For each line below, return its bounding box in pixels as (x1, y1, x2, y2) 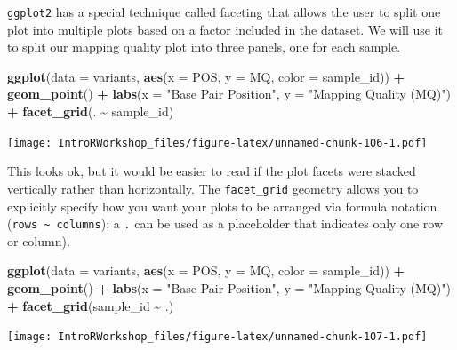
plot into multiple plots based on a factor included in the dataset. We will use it (7, 20, 443, 38)
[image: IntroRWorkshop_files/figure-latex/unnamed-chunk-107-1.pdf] (7, 330, 428, 344)
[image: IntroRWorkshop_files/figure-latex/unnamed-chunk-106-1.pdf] (7, 136, 428, 149)
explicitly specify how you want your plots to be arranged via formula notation (7, 196, 437, 215)
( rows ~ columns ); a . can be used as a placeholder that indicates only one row (7, 214, 443, 233)
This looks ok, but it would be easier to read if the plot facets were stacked (7, 162, 416, 180)
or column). (7, 231, 70, 250)
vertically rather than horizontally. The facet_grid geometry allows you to (7, 179, 419, 197)
